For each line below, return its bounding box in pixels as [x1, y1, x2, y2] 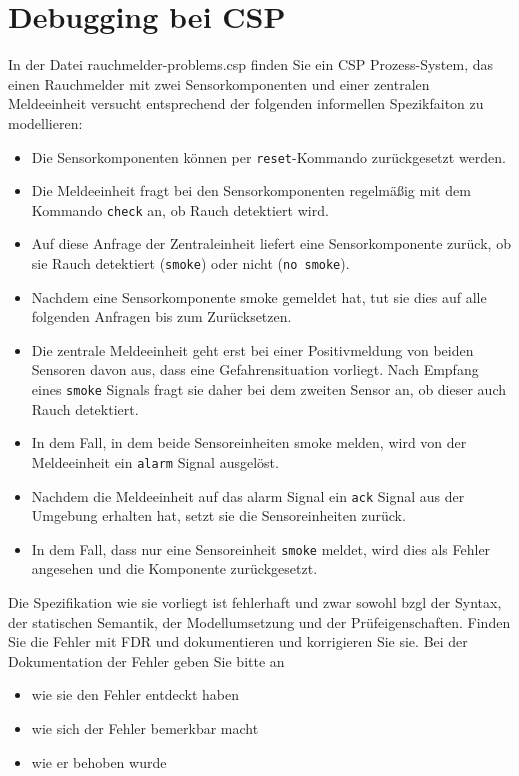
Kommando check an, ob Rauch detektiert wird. [31, 199, 329, 220]
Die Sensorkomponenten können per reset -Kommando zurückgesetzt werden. [31, 146, 506, 167]
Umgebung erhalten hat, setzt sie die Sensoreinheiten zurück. [31, 505, 406, 526]
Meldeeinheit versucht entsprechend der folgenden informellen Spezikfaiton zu [8, 93, 484, 114]
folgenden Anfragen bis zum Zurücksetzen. [31, 306, 292, 327]
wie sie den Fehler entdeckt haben [31, 684, 239, 705]
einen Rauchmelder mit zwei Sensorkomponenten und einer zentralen [8, 73, 430, 94]
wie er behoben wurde [31, 751, 167, 772]
